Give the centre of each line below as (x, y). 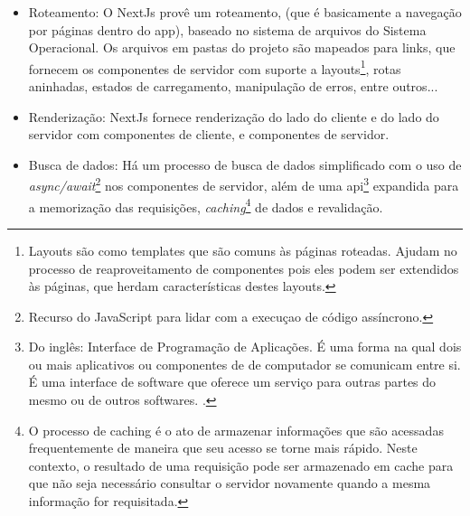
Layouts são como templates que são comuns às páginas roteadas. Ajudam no (243, 250)
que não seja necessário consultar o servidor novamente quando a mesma (230, 483)
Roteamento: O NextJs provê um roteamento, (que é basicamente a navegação (245, 12)
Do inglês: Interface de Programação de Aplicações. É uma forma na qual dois (245, 347)
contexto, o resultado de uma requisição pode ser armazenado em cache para (241, 465)
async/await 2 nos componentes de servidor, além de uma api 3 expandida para (244, 184)
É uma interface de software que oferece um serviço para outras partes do (232, 382)
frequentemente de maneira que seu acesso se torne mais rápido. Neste (223, 448)
